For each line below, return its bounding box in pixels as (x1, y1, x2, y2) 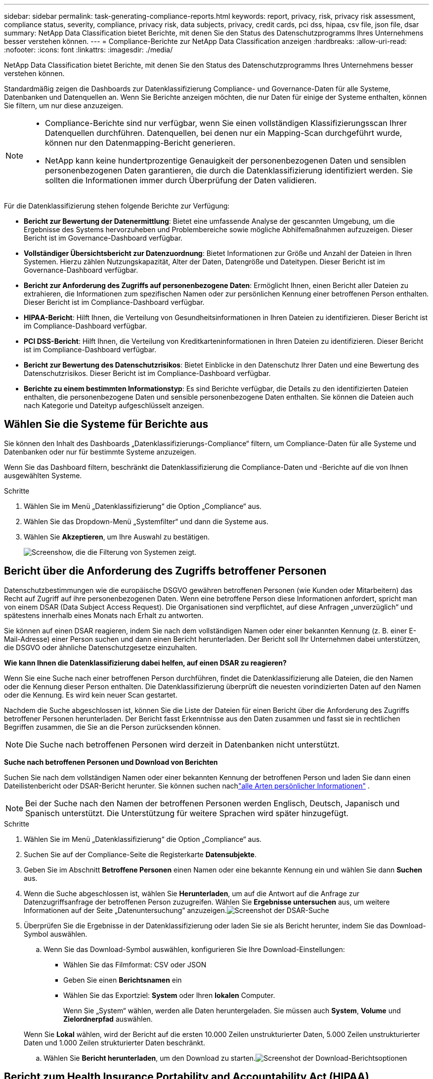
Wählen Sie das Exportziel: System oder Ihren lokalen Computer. (63, 991, 275, 999)
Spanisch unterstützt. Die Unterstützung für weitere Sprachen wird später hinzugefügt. (25, 808, 348, 818)
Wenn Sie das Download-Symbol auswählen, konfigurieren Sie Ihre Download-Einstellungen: (43, 945, 345, 954)
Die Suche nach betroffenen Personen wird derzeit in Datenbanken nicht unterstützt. (25, 739, 340, 749)
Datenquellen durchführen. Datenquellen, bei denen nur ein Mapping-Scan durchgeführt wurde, (45, 128, 402, 138)
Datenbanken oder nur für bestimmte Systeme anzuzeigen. (4, 447, 196, 456)
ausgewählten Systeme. (4, 471, 82, 480)
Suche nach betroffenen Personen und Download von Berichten (4, 757, 218, 766)
